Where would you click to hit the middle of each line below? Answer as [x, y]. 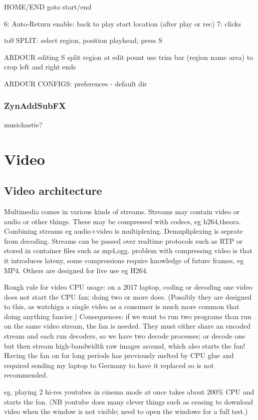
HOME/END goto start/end [48, 6]
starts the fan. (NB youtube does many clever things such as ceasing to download [129, 401]
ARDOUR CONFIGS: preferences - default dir [76, 83]
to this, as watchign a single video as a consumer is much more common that [122, 306]
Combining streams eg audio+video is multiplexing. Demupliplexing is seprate [124, 231]
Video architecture [53, 191]
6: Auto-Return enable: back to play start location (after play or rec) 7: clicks [123, 23]
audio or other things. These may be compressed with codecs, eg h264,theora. [123, 221]
